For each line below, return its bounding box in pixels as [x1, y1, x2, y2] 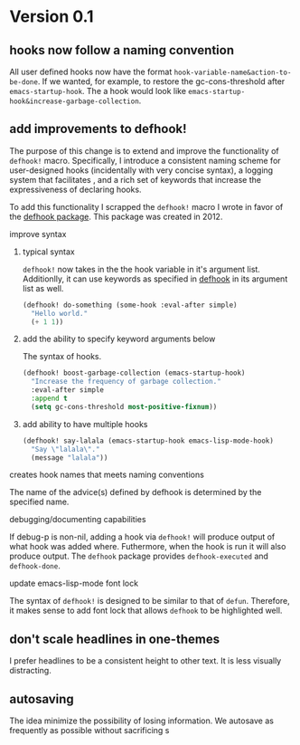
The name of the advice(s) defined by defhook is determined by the [9, 487, 262, 498]
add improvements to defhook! [9, 121, 187, 137]
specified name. [9, 496, 70, 508]
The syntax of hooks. [22, 351, 102, 362]
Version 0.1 [9, 6, 94, 27]
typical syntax [22, 246, 75, 257]
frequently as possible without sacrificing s [9, 725, 170, 736]
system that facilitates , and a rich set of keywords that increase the [9, 174, 262, 185]
